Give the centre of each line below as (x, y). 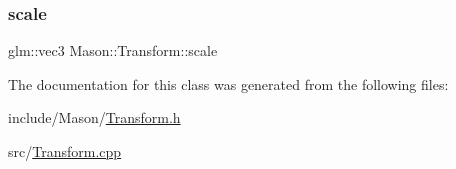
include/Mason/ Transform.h (94, 117)
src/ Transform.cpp (65, 151)
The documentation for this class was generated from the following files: (228, 83)
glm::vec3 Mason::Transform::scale (113, 50)
